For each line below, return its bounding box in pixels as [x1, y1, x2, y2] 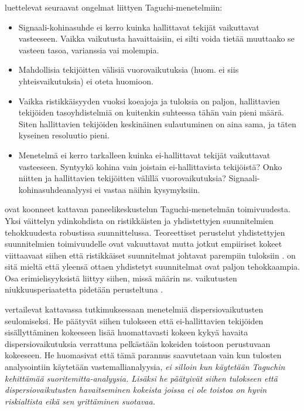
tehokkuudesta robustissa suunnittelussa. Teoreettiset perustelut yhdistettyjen [5, 226, 285, 238]
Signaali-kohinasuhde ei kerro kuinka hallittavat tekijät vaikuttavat [18, 21, 259, 33]
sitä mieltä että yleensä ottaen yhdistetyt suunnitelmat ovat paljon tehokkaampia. [5, 260, 300, 273]
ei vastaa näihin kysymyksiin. [94, 183, 200, 195]
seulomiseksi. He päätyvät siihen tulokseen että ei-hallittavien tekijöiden [5, 314, 264, 327]
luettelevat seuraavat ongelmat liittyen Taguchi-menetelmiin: [5, 1, 223, 13]
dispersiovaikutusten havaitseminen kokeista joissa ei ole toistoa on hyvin [5, 383, 267, 396]
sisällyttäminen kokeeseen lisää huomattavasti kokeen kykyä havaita [5, 326, 248, 338]
